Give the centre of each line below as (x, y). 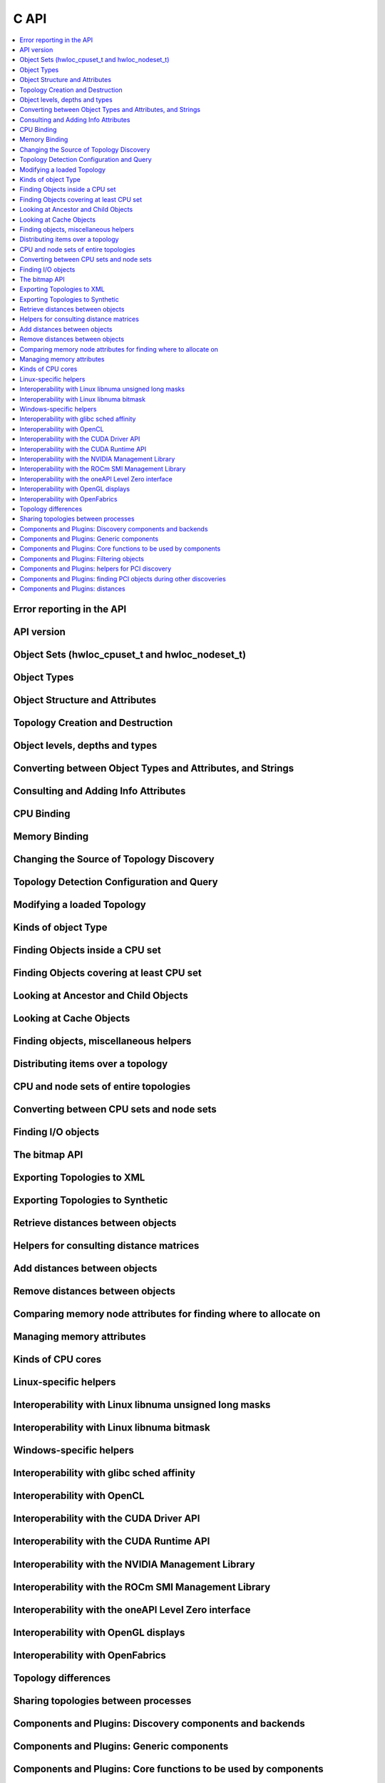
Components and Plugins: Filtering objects (82, 558)
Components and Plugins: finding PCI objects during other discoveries (123, 578)
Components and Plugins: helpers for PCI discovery (96, 569)
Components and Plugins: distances (72, 589)
